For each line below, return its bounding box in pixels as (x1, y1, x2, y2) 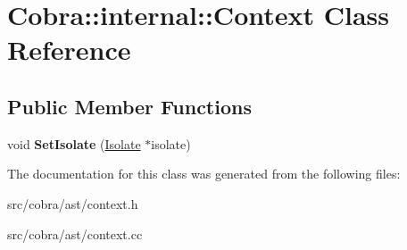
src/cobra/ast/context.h (7, 194, 138, 212)
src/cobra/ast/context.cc (7, 224, 143, 243)
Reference (7, 31, 131, 68)
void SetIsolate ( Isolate (7, 134, 141, 153)
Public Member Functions (7, 92, 252, 120)
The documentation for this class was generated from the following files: (7, 164, 401, 183)
